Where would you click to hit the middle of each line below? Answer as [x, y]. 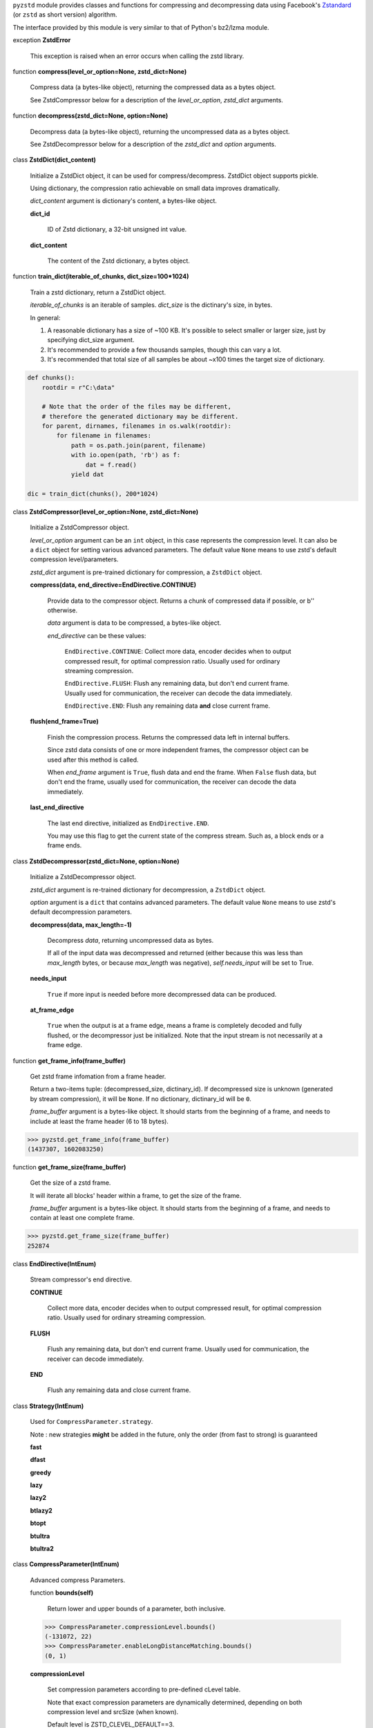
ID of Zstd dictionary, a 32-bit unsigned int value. [117, 229]
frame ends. [65, 845]
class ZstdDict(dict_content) [55, 160]
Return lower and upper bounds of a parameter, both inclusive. [136, 1608]
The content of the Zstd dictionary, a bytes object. [118, 261]
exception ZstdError [42, 40]
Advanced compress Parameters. [78, 1580]
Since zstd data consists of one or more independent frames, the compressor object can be [178, 750]
